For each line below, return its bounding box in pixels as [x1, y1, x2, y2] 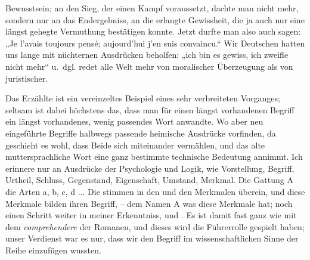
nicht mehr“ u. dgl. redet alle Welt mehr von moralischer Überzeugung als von [5, 60, 293, 72]
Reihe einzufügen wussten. [5, 243, 101, 256]
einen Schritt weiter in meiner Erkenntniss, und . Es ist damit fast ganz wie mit [5, 209, 297, 221]
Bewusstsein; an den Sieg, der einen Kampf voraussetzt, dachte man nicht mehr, [5, 2, 299, 14]
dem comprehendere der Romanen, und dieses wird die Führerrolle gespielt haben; [5, 220, 305, 233]
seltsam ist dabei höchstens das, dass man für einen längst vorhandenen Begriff [5, 103, 294, 116]
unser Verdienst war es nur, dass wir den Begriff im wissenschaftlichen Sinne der [5, 232, 299, 244]
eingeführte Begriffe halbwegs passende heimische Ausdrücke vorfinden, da [5, 126, 276, 139]
